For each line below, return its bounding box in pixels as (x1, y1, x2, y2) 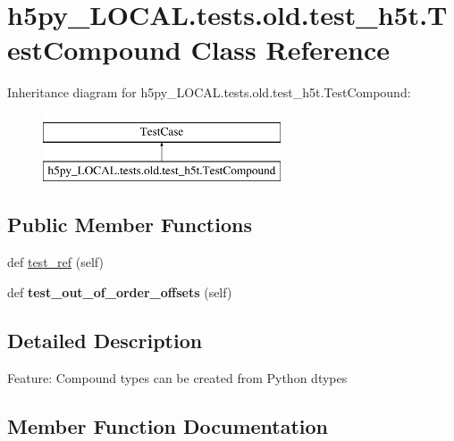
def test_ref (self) (7, 253, 104, 271)
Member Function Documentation (7, 412, 329, 439)
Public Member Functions (7, 211, 252, 238)
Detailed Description (7, 326, 203, 354)
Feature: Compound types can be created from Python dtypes (7, 368, 348, 387)
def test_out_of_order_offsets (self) (7, 282, 232, 301)
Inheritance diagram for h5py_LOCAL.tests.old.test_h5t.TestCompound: (7, 83, 411, 102)
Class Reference (190, 31, 390, 68)
